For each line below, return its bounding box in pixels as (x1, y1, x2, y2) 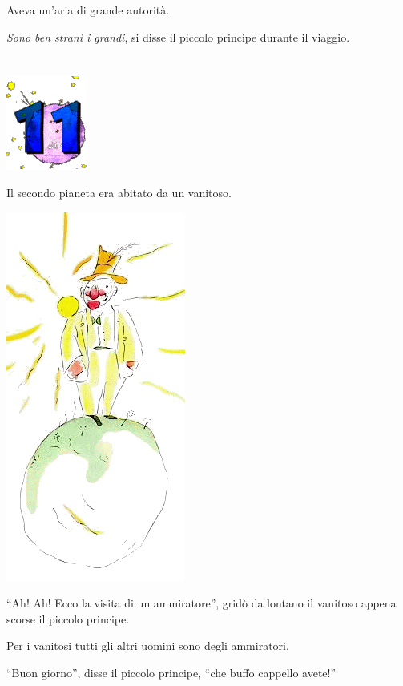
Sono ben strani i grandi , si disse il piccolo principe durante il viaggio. (6, 28, 350, 45)
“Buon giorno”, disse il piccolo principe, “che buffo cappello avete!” (6, 664, 337, 680)
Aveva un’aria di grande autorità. (6, 2, 170, 18)
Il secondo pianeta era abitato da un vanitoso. (6, 184, 232, 200)
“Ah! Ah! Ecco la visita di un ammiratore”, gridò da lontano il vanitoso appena (6, 595, 397, 611)
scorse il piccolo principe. (6, 610, 130, 627)
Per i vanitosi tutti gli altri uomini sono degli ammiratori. (6, 637, 289, 654)
